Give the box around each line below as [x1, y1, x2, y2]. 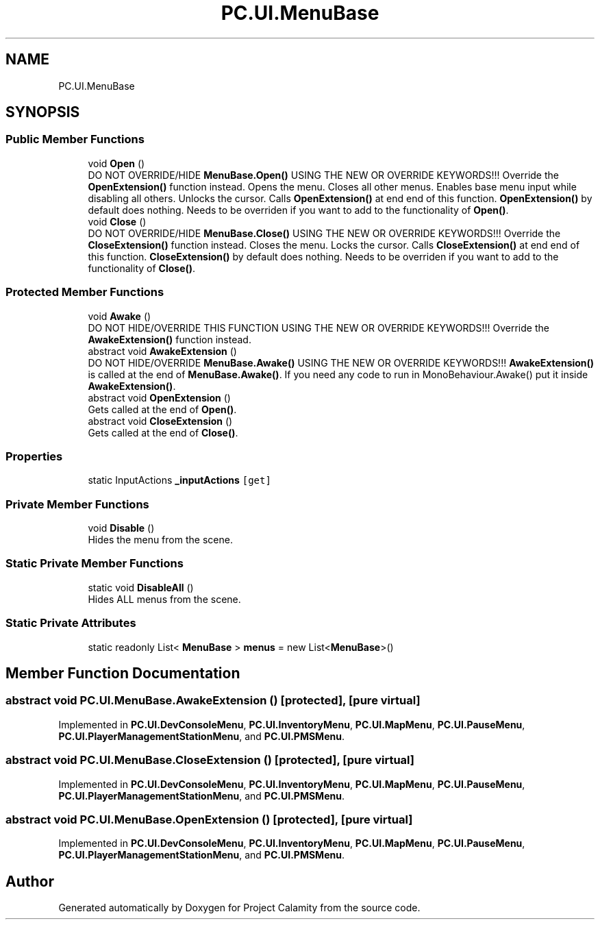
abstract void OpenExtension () [88, 391, 231, 404]
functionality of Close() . [88, 262, 196, 274]
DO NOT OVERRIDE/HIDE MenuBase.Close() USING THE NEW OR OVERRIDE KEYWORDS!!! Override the [88, 227, 561, 239]
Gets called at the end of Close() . [88, 426, 238, 439]
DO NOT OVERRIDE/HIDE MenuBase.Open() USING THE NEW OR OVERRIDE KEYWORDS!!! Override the [88, 169, 559, 181]
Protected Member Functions [5, 285, 164, 299]
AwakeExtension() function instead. [88, 333, 251, 345]
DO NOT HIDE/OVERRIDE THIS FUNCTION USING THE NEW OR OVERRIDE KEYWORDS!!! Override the [88, 321, 549, 334]
